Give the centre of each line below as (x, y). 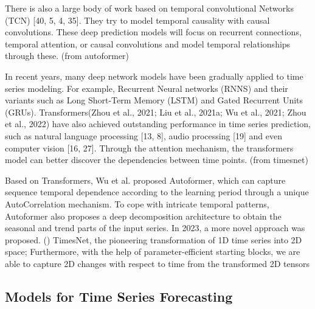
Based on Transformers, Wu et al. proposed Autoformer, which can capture (145, 180)
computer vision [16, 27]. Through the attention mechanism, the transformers (149, 148)
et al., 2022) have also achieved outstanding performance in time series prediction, (158, 124)
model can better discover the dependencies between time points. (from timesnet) (157, 160)
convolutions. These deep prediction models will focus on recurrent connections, (153, 32)
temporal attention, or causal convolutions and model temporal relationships (148, 43)
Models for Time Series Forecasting (119, 296)
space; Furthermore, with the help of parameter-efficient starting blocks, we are (153, 252)
